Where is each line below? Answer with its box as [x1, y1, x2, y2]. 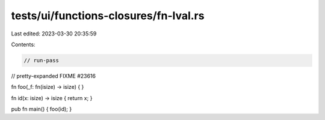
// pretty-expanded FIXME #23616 [11, 72, 96, 79]
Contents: [11, 41, 36, 48]
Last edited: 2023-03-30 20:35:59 [11, 30, 97, 37]
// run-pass [23, 57, 60, 64]
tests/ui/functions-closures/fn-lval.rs [11, 9, 205, 22]
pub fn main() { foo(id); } [11, 106, 72, 113]
